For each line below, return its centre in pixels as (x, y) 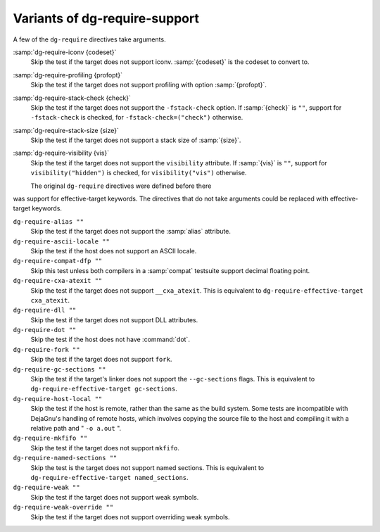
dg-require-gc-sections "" (59, 369)
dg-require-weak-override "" (63, 507)
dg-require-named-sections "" (65, 458)
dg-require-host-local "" (58, 399)
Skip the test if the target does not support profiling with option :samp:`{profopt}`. (148, 85)
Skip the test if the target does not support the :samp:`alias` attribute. (131, 232)
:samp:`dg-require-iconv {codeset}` (65, 52)
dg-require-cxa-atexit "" (58, 281)
